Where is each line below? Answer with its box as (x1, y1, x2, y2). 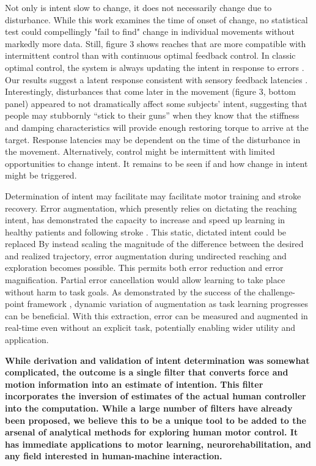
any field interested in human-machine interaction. (5, 449, 222, 462)
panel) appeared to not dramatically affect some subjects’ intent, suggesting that (5, 97, 307, 109)
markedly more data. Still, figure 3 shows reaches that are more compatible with (5, 37, 306, 50)
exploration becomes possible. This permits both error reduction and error (5, 261, 284, 274)
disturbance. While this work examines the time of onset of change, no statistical (5, 13, 308, 26)
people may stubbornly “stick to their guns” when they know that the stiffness (5, 109, 299, 122)
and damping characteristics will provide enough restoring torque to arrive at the (5, 120, 309, 133)
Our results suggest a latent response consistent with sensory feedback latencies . (5, 73, 308, 86)
